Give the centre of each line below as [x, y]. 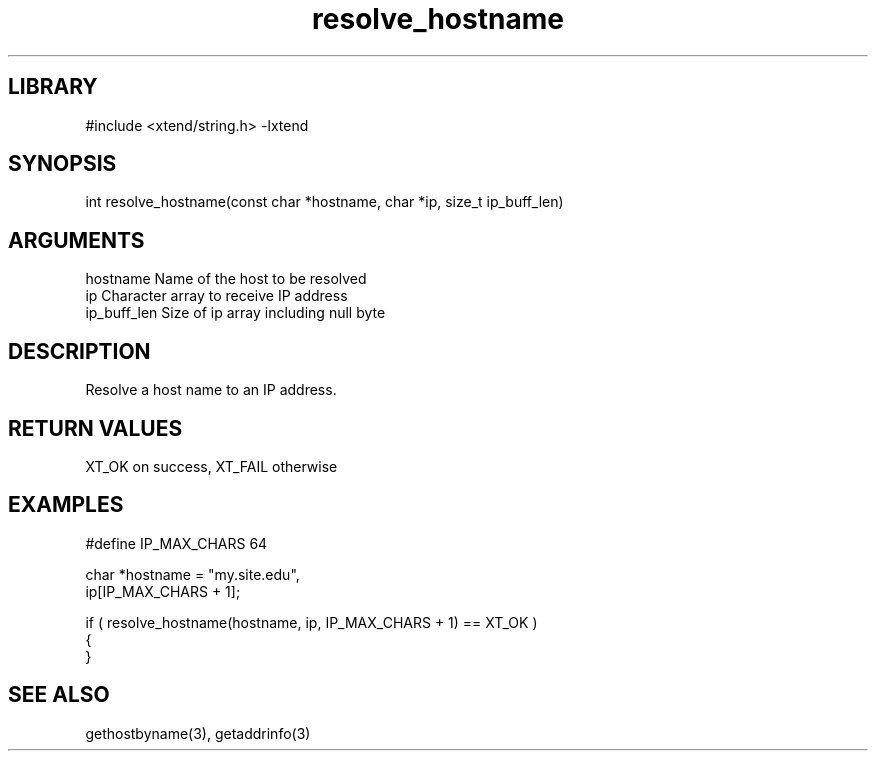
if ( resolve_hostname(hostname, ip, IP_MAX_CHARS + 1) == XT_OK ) [311, 622]
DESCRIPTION [79, 351]
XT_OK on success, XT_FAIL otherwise [211, 466]
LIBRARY [53, 87]
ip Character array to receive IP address [216, 296]
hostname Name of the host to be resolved [226, 279]
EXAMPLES [66, 505]
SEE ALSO [59, 695]
